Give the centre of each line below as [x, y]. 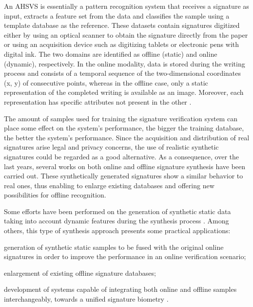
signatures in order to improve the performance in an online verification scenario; [125, 256]
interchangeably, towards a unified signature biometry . [86, 299]
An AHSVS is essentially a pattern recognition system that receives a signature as [126, 6]
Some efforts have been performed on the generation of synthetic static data [117, 211]
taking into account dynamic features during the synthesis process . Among [117, 221]
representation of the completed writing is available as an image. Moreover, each [124, 92]
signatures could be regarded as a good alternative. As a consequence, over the [121, 156]
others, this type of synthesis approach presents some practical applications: [117, 230]
